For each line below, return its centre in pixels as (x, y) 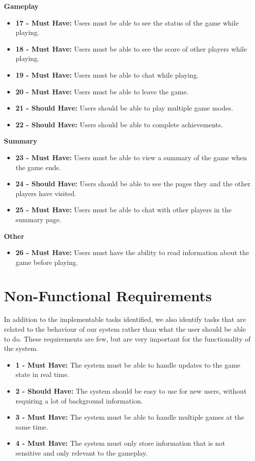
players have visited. (46, 193)
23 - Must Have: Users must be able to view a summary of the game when (131, 157)
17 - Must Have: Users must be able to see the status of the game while (127, 22)
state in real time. (42, 374)
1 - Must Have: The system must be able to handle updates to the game (128, 364)
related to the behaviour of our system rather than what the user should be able (125, 329)
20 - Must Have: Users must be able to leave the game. (102, 91)
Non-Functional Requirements (108, 296)
